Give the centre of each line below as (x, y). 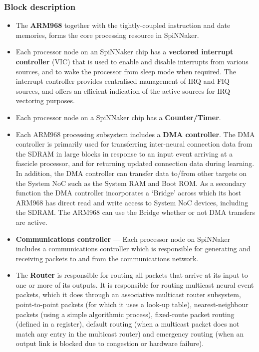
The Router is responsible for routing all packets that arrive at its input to (132, 275)
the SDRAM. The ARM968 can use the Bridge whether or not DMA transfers (135, 212)
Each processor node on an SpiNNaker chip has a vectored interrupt (125, 52)
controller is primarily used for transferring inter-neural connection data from (134, 144)
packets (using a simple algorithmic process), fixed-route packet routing (125, 314)
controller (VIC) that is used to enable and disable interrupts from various (132, 61)
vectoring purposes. (45, 100)
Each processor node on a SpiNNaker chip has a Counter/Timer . (118, 117)
